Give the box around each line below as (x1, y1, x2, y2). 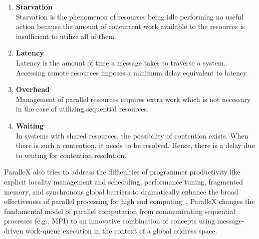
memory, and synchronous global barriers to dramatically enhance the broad (4, 186, 238, 196)
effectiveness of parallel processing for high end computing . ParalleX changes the (4, 196, 255, 206)
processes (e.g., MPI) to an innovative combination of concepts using (4, 215, 215, 226)
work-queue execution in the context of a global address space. (25, 225, 217, 235)
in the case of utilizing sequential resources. (16, 103, 149, 114)
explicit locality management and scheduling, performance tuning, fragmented (4, 176, 243, 186)
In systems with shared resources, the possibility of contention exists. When (16, 130, 248, 140)
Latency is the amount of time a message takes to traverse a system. (16, 57, 226, 67)
